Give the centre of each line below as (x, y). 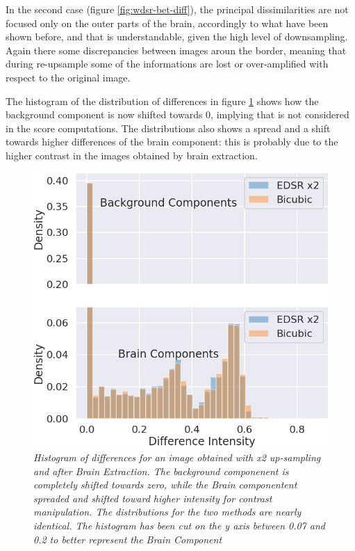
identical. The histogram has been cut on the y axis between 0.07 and (179, 526)
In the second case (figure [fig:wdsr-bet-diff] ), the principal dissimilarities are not (177, 9)
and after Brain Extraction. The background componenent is (161, 471)
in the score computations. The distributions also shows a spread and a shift (168, 128)
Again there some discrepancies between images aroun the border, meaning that (176, 50)
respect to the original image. (68, 77)
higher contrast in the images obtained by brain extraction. (132, 155)
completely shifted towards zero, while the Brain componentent (165, 485)
